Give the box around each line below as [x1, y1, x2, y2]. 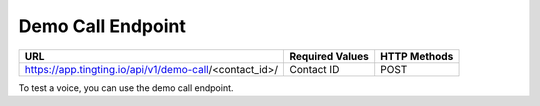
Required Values [289, 49, 370, 63]
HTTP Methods [380, 49, 454, 63]
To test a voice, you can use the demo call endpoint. [18, 81, 234, 94]
